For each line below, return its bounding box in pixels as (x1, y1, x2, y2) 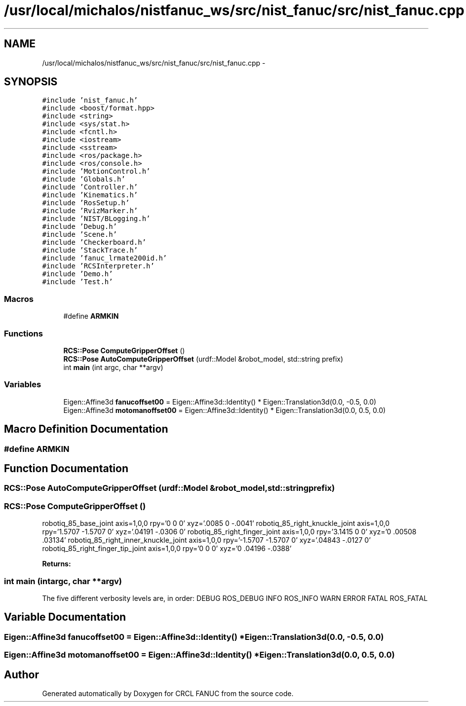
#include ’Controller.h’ (42, 183, 138, 191)
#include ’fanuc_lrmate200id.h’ (42, 254, 167, 262)
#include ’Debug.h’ (42, 223, 117, 231)
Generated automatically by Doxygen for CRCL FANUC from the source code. (42, 689, 294, 698)
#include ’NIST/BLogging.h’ (42, 215, 151, 223)
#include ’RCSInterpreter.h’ (42, 262, 155, 270)
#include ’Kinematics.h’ (42, 191, 138, 199)
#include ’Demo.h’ (42, 270, 113, 278)
